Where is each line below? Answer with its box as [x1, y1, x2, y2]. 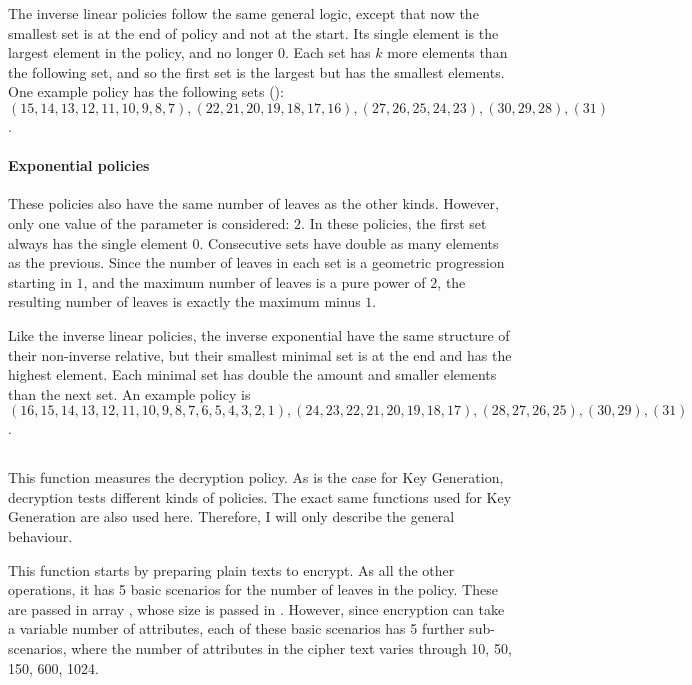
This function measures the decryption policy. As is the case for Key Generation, [8, 467, 504, 488]
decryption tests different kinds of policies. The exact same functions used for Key [8, 486, 512, 507]
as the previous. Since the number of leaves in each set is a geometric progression [8, 252, 505, 273]
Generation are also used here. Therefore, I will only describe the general [8, 506, 455, 527]
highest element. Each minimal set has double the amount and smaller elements [8, 364, 497, 385]
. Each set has [285, 42, 371, 63]
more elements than [387, 42, 508, 63]
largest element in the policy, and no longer [8, 42, 274, 63]
